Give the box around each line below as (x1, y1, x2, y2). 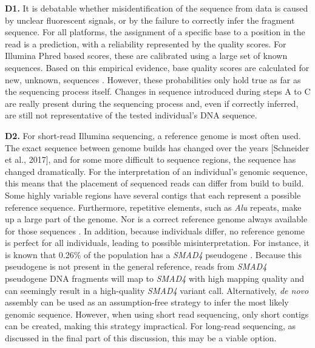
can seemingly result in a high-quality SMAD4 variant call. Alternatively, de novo (5, 284, 309, 296)
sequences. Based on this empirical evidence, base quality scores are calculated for (5, 61, 310, 73)
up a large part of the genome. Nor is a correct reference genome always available (5, 213, 308, 225)
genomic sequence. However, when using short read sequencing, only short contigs (5, 307, 309, 320)
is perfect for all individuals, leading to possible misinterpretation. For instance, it (5, 236, 310, 249)
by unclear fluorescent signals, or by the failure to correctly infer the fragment (5, 13, 295, 26)
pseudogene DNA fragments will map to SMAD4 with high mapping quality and (5, 272, 305, 285)
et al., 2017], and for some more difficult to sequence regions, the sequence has (5, 153, 296, 166)
